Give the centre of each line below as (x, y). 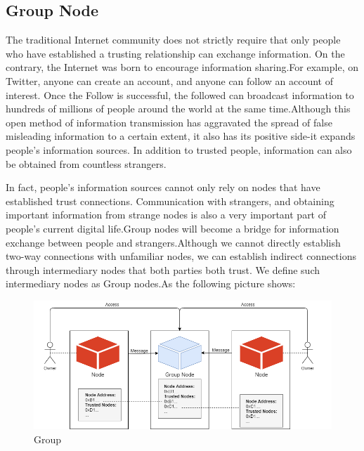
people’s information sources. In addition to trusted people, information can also (179, 149)
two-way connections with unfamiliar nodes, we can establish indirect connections (181, 256)
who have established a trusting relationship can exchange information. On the (175, 53)
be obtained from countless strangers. (86, 163)
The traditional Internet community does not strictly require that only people (173, 40)
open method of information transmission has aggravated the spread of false (169, 122)
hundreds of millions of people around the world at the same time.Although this (178, 109)
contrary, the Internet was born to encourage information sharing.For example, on (182, 67)
